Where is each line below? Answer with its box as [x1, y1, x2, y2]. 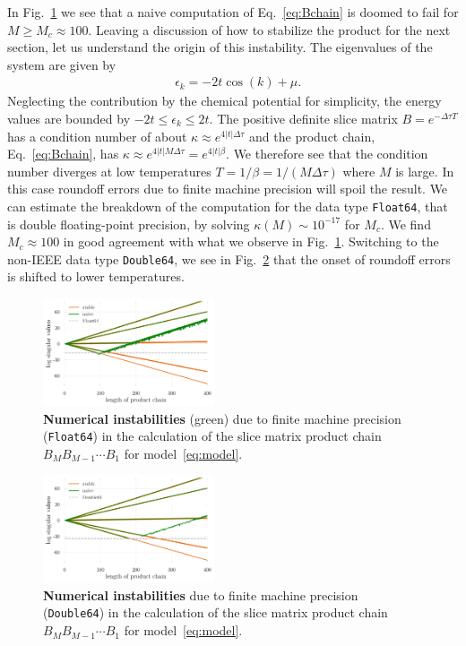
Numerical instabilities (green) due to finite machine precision [43, 409, 401, 427]
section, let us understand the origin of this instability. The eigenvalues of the [7, 38, 433, 56]
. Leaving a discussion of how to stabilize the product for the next [88, 20, 451, 39]
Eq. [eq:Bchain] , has [7, 144, 119, 163]
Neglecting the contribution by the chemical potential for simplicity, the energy [7, 91, 442, 110]
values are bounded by [7, 109, 131, 127]
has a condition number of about [7, 126, 187, 145]
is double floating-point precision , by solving [7, 214, 250, 233]
